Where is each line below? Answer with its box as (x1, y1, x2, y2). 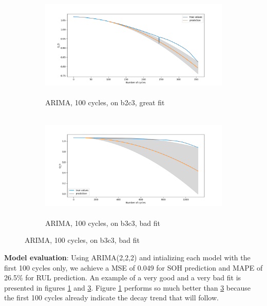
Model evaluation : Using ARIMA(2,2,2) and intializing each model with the (4, 252, 251, 263)
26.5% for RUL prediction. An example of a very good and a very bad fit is (4, 272, 241, 283)
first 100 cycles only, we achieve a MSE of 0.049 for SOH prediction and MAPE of (4, 262, 263, 273)
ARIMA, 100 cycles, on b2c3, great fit (45, 97, 165, 108)
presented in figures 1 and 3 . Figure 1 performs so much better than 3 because (4, 282, 251, 293)
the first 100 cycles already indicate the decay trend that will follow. (4, 292, 219, 303)
